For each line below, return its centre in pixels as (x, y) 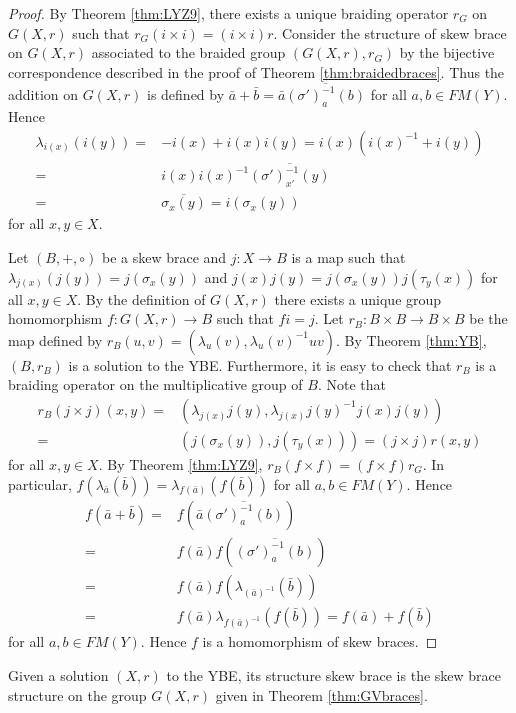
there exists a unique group (358, 298)
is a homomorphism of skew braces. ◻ (320, 641)
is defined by (186, 94)
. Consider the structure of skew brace (390, 32)
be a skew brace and (164, 256)
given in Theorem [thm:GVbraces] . (321, 694)
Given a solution (58, 675)
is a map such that (348, 256)
